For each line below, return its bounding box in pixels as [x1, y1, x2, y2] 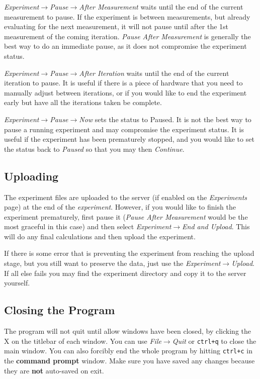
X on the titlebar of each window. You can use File [4, 335, 161, 346]
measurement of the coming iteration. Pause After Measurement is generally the [4, 31, 251, 41]
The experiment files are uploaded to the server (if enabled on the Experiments [4, 192, 247, 202]
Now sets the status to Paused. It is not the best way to [79, 114, 251, 124]
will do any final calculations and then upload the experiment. [4, 231, 196, 241]
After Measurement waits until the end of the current [79, 2, 243, 12]
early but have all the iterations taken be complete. [4, 97, 162, 108]
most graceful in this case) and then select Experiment [4, 221, 171, 232]
